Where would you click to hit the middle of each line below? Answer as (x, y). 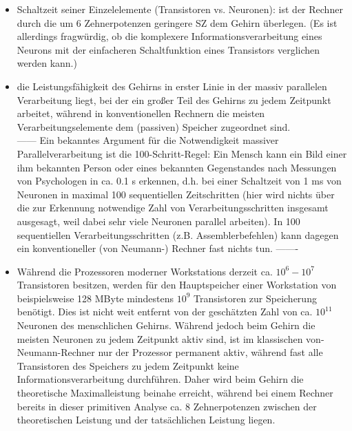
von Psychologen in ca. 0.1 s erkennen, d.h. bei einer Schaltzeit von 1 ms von (179, 181)
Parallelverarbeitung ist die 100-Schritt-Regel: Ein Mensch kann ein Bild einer (182, 153)
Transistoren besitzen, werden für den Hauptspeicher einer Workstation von (177, 285)
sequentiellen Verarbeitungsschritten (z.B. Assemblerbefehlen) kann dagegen (178, 234)
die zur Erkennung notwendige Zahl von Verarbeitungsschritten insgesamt (173, 208)
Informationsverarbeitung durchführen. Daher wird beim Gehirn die (160, 379)
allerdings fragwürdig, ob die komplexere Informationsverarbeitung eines (169, 36)
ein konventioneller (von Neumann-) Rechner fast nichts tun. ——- (158, 248)
